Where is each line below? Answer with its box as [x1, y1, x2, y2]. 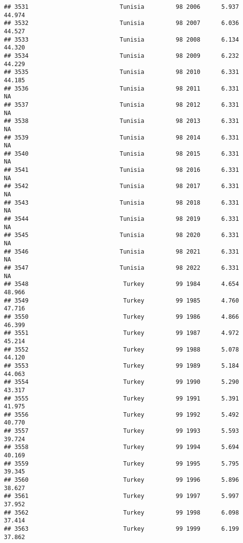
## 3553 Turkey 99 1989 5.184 [4, 362, 239, 369]
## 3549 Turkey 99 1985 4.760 [4, 297, 239, 304]
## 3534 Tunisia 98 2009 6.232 [4, 52, 239, 59]
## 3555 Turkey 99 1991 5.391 [4, 395, 239, 402]
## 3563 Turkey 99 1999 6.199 [4, 525, 239, 532]
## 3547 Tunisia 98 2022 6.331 [4, 264, 239, 271]
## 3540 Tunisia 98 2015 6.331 [4, 150, 239, 157]
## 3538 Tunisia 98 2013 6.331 [4, 118, 239, 125]
